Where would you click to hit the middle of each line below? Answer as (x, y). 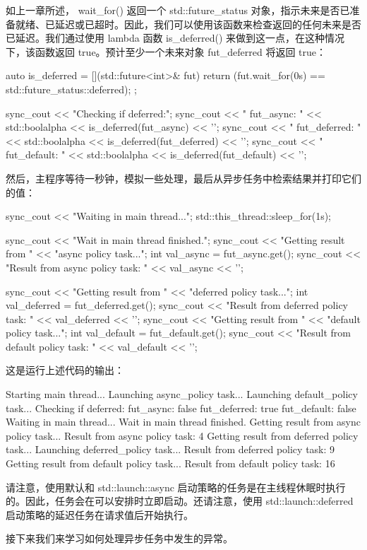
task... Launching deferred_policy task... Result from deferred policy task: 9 (170, 449)
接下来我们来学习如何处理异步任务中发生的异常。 (119, 538)
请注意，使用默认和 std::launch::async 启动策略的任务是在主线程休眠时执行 (176, 487)
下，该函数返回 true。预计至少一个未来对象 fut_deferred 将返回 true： (166, 51)
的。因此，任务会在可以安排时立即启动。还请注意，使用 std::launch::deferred (180, 501)
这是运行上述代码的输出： (65, 370)
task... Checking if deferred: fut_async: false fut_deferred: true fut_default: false (181, 408)
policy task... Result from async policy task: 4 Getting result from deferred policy (182, 435)
